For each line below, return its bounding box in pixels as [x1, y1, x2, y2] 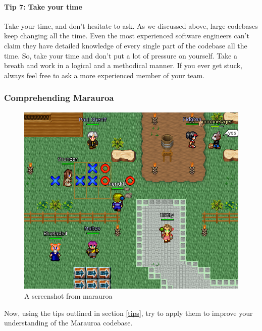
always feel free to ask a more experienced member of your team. [4, 70, 205, 80]
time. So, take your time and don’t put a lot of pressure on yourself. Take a [4, 50, 237, 61]
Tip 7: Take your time [4, 1, 82, 12]
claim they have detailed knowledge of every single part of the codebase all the [4, 40, 247, 50]
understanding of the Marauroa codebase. [4, 317, 133, 328]
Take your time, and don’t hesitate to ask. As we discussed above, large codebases [4, 20, 258, 31]
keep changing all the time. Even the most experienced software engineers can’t [4, 30, 249, 41]
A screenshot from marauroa [24, 291, 113, 301]
